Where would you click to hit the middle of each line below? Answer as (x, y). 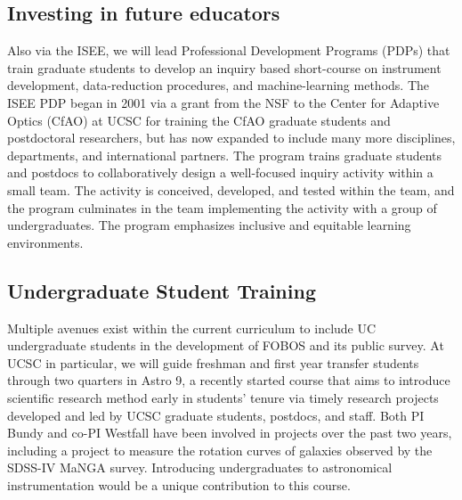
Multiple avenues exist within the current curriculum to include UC (192, 328)
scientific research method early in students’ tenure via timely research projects (223, 397)
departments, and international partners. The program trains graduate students (225, 155)
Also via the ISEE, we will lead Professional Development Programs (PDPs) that (229, 50)
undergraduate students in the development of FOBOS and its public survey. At (226, 345)
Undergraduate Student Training (162, 290)
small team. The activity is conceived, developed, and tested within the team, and (231, 189)
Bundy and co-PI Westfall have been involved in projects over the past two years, (230, 433)
